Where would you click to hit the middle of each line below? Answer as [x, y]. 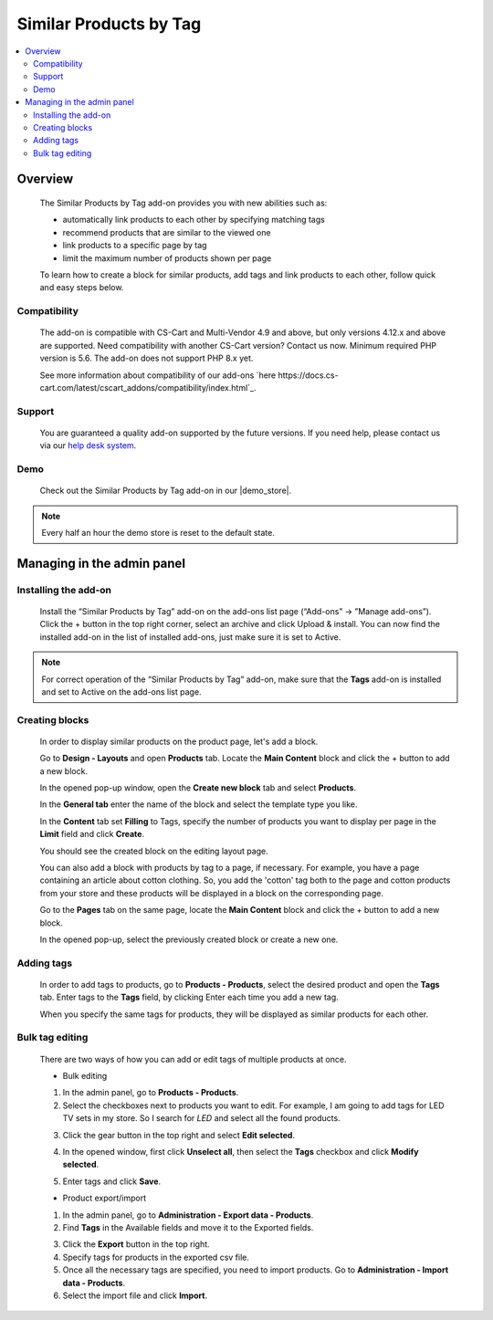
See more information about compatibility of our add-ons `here [158, 375]
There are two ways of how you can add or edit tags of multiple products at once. [193, 1059]
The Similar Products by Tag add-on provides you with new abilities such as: [184, 203]
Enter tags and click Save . [112, 1181]
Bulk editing [85, 1076]
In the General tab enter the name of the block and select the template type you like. [199, 804]
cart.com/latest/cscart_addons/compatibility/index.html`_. [148, 387]
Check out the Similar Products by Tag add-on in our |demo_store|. [166, 491]
